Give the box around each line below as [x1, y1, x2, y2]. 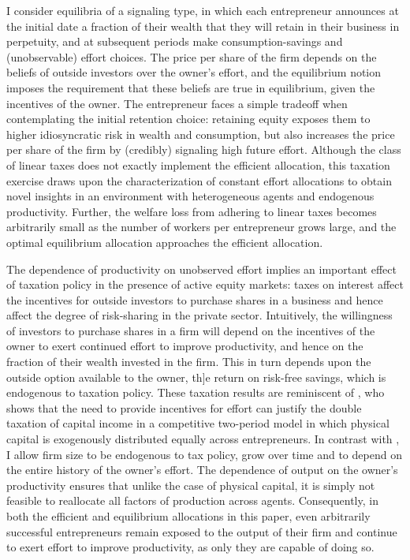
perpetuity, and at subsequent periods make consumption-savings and [6, 33, 343, 50]
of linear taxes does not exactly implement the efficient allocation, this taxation [6, 156, 390, 173]
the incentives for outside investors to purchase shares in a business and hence [6, 291, 383, 308]
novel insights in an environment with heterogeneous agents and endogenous [6, 188, 375, 204]
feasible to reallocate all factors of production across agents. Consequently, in [6, 492, 378, 509]
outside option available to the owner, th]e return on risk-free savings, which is [6, 368, 386, 385]
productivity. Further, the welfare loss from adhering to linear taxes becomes [6, 203, 377, 219]
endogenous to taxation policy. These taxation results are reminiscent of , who [6, 384, 385, 401]
